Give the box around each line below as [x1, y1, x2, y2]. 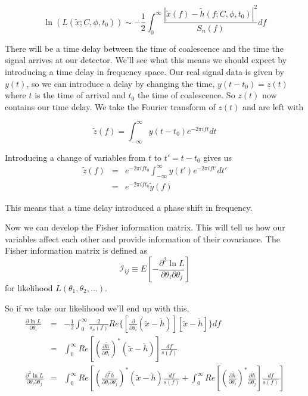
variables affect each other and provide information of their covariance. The [5, 232, 280, 245]
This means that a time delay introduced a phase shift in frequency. [5, 201, 253, 213]
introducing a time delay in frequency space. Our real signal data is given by [5, 65, 285, 77]
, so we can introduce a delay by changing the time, [26, 77, 215, 89]
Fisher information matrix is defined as [5, 244, 147, 257]
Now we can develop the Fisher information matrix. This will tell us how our [5, 221, 285, 233]
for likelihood [5, 282, 53, 294]
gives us [203, 151, 232, 163]
